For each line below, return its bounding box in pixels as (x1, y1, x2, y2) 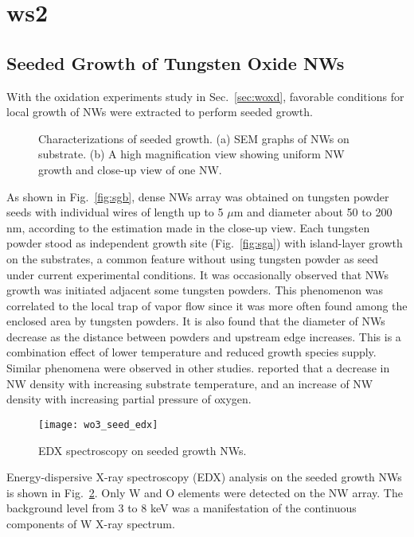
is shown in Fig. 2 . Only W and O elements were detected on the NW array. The (6, 484, 403, 500)
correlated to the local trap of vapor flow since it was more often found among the (6, 297, 408, 313)
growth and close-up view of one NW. (38, 161, 222, 177)
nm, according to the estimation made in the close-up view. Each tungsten (6, 219, 370, 235)
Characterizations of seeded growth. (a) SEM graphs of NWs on (38, 130, 350, 146)
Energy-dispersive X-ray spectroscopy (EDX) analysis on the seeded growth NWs (6, 469, 402, 485)
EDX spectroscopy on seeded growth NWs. (38, 442, 247, 458)
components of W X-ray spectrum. (6, 515, 175, 531)
